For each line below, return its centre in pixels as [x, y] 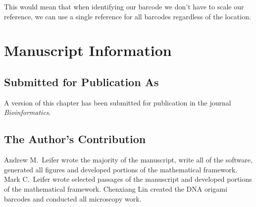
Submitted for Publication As [81, 81]
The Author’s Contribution [75, 139]
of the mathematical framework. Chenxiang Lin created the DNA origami [116, 188]
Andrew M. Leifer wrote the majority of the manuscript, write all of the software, [128, 160]
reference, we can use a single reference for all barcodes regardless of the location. [128, 16]
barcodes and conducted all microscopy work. [73, 198]
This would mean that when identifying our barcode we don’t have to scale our [124, 6]
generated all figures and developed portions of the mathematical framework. [121, 169]
